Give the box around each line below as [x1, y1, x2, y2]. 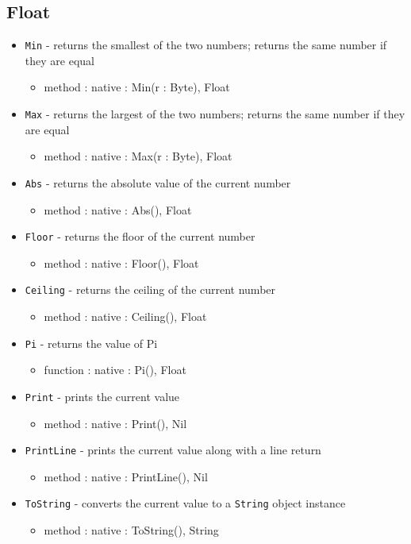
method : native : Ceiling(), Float [44, 308, 207, 325]
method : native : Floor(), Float [44, 254, 199, 271]
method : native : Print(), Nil [44, 415, 187, 431]
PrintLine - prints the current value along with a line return [25, 442, 321, 458]
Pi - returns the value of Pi [25, 334, 158, 351]
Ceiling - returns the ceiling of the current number [25, 281, 276, 298]
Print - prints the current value [25, 388, 180, 404]
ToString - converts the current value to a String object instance [25, 495, 346, 511]
